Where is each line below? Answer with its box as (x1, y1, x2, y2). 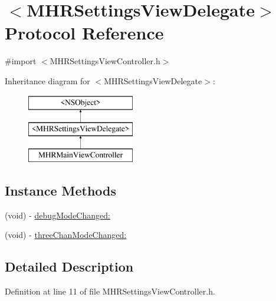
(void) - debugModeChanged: (5, 209, 110, 221)
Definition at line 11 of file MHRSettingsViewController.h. (5, 285, 215, 297)
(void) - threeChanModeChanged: (5, 229, 127, 241)
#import (5, 55, 37, 67)
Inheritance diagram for (5, 74, 90, 87)
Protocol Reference (5, 21, 164, 45)
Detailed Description (5, 257, 134, 276)
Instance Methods (5, 181, 116, 199)
